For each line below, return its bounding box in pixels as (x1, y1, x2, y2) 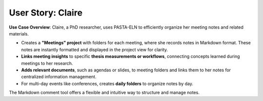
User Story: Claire (9, 7, 83, 18)
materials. (9, 31, 29, 36)
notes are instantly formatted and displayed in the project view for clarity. (21, 47, 168, 52)
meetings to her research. (21, 60, 73, 66)
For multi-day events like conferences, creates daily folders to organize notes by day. (21, 81, 193, 86)
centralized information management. (21, 74, 97, 80)
